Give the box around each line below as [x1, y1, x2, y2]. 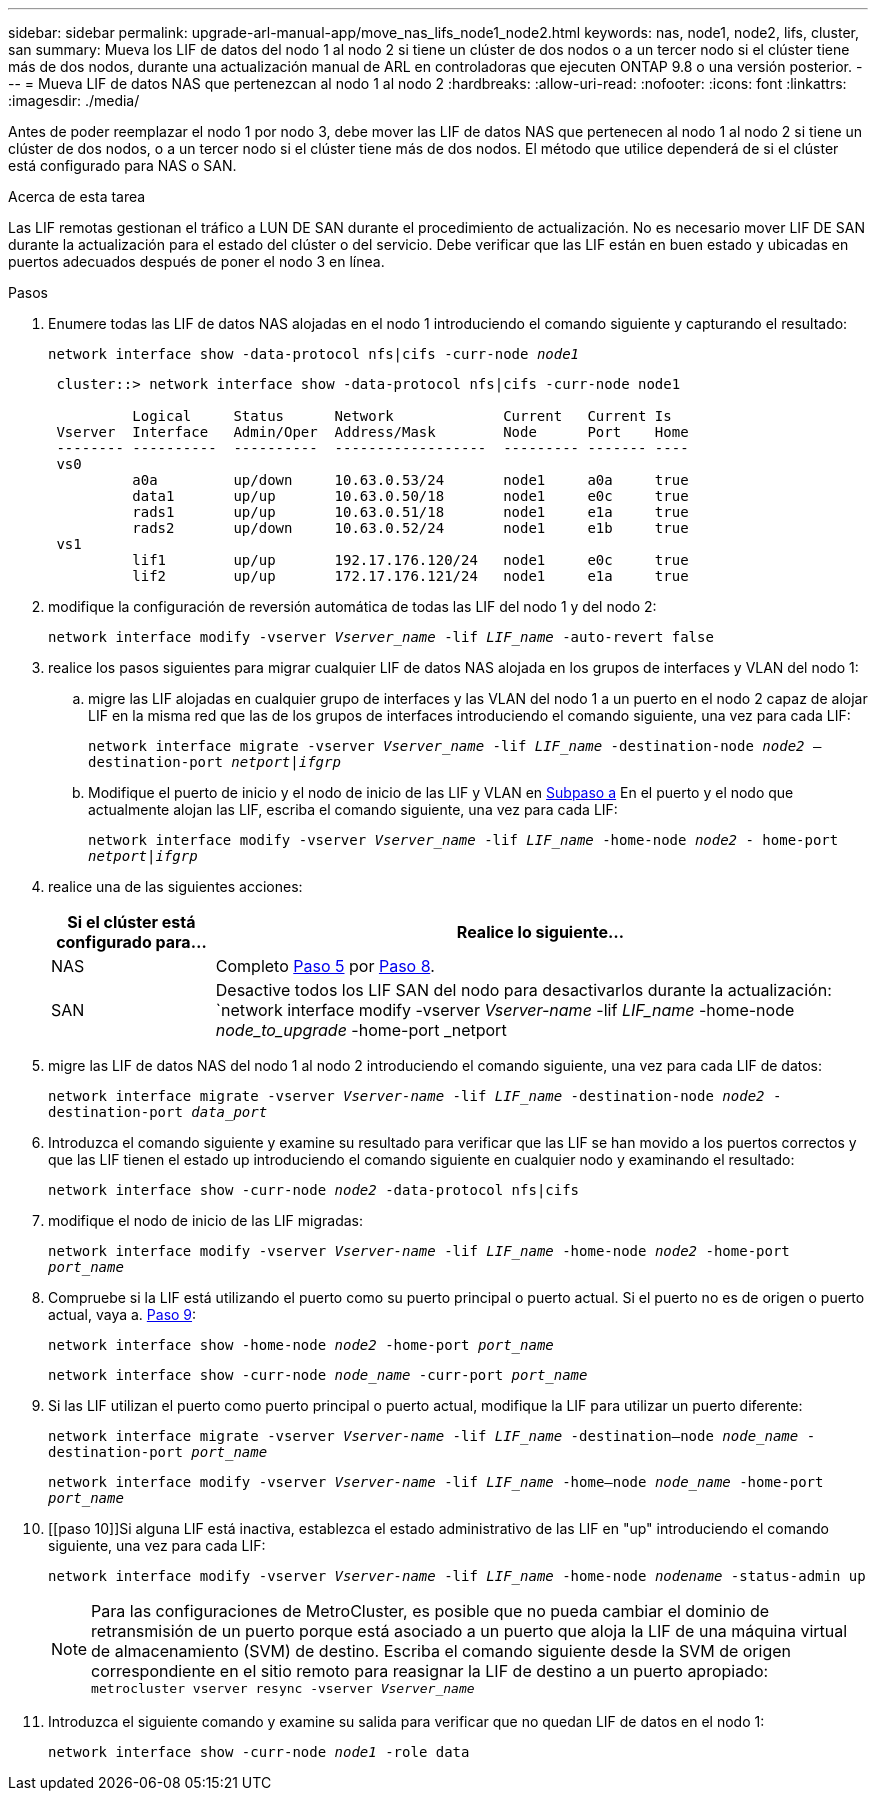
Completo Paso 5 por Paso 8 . [215, 956, 435, 976]
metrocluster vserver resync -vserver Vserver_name [91, 1681, 475, 1696]
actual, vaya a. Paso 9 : [48, 1306, 197, 1323]
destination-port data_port [48, 1104, 268, 1120]
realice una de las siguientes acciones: [48, 878, 303, 895]
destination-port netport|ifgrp [88, 754, 341, 770]
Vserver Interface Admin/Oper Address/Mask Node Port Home [56, 424, 689, 440]
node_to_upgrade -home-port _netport [215, 1020, 507, 1040]
